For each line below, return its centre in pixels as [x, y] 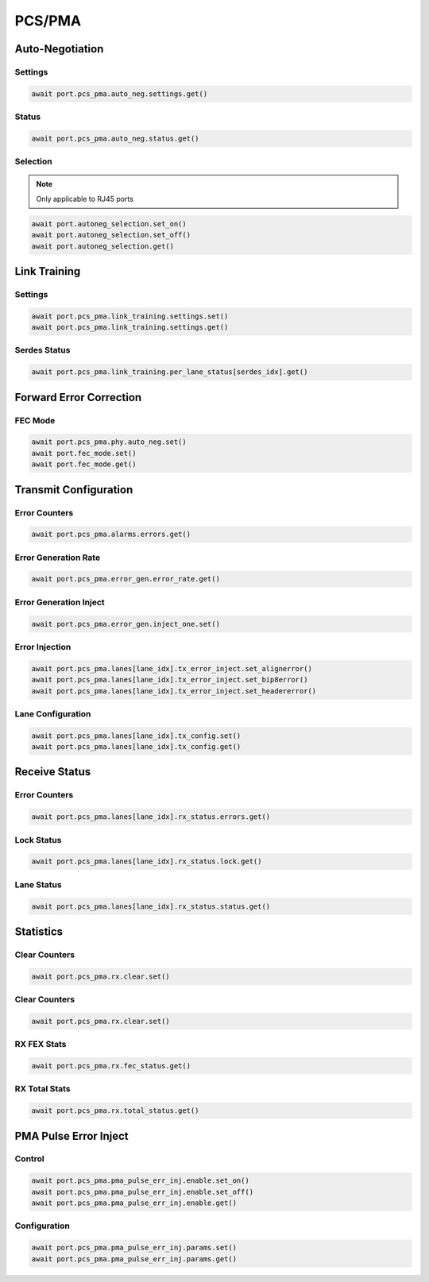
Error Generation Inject [60, 602]
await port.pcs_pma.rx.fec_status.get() [111, 1066]
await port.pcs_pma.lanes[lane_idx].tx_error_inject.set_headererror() [174, 691]
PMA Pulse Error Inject [71, 1136]
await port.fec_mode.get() [84, 464]
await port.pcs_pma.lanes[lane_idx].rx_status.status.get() [151, 906]
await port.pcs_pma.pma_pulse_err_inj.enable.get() [134, 1203]
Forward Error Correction [78, 397]
